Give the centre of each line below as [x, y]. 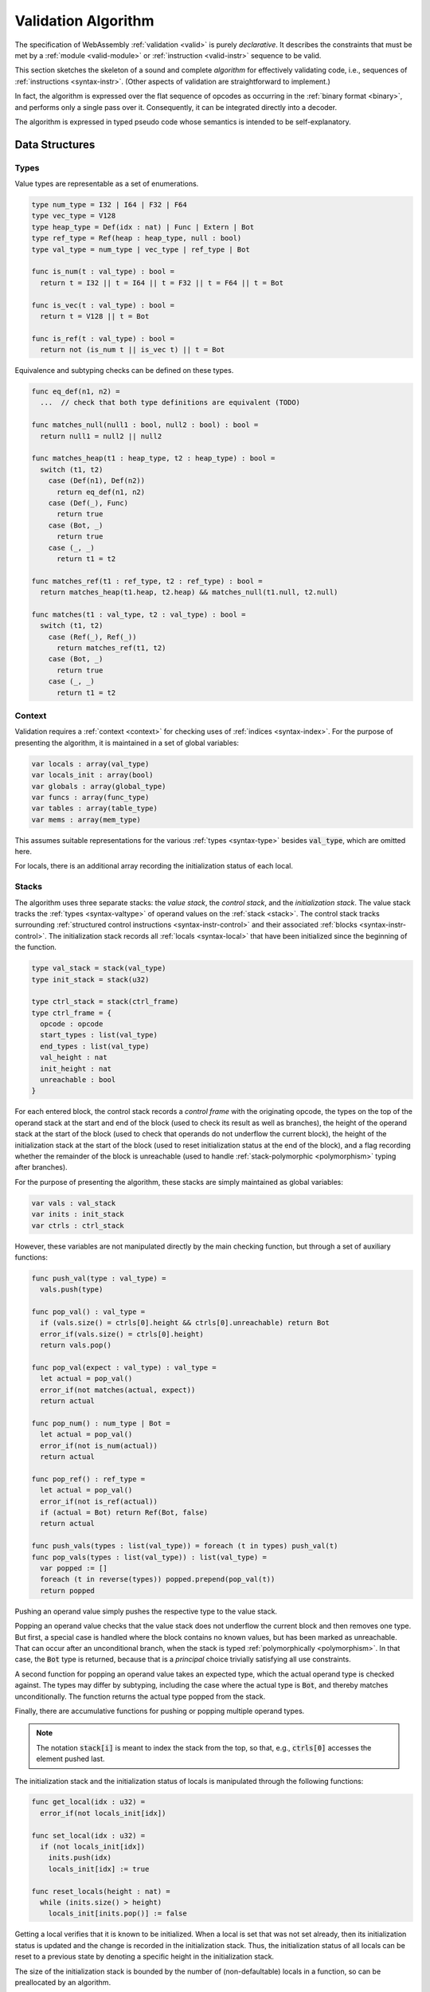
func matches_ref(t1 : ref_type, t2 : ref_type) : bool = [147, 581]
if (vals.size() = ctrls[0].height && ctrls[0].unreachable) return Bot [185, 1323]
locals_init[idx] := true [99, 1869]
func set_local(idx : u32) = [88, 1835]
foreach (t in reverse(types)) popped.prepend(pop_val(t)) [158, 1579]
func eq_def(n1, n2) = [76, 392]
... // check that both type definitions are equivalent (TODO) [170, 403]
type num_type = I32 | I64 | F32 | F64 [109, 205]
